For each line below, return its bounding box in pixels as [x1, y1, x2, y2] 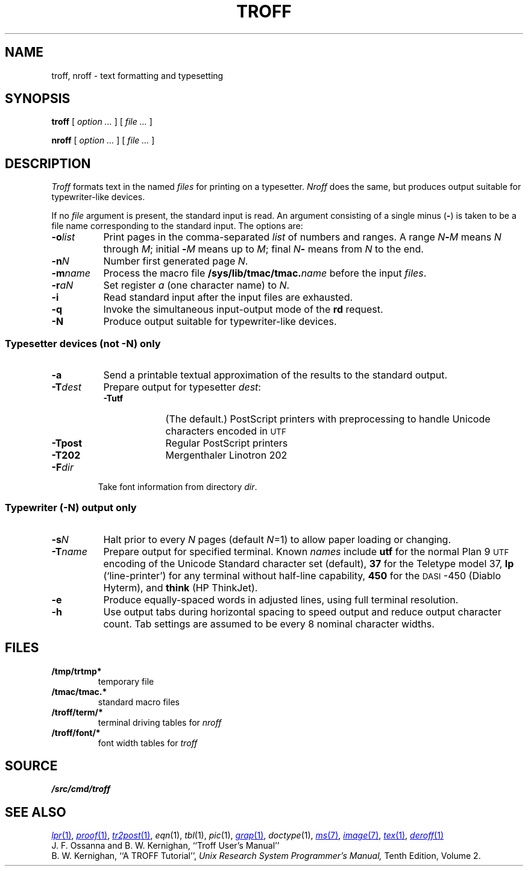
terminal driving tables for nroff [98, 717, 222, 728]
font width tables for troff [98, 737, 198, 748]
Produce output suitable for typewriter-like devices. [103, 315, 337, 328]
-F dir [51, 461, 74, 474]
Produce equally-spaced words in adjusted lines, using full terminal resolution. [103, 593, 459, 606]
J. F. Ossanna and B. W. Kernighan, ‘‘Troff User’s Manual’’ [51, 840, 280, 851]
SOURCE [5, 758, 58, 774]
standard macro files [98, 696, 180, 707]
